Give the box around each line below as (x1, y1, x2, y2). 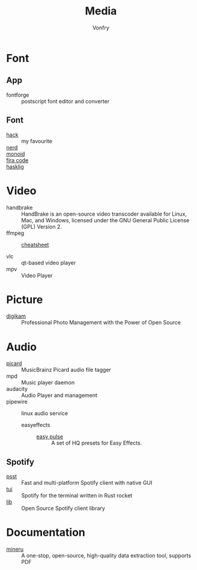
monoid (6, 150, 25, 157)
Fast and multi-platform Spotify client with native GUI (21, 479, 153, 487)
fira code (6, 156, 29, 163)
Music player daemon (21, 379, 75, 386)
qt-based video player (21, 259, 76, 266)
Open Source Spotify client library (21, 505, 105, 512)
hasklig (6, 163, 24, 170)
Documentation (6, 526, 86, 539)
